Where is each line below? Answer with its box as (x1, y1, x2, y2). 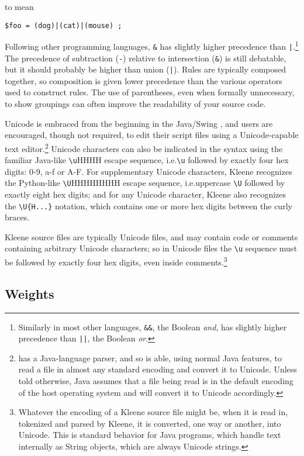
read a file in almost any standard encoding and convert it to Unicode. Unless (18, 363, 297, 375)
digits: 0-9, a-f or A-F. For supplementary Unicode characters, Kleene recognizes (5, 165, 292, 177)
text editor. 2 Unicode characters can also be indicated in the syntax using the (5, 140, 283, 154)
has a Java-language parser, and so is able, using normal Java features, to (18, 351, 282, 364)
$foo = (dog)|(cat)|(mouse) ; (5, 21, 122, 30)
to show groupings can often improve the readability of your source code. (5, 98, 266, 110)
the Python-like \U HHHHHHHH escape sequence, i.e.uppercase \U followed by (5, 177, 285, 189)
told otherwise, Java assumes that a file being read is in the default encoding (18, 375, 293, 387)
